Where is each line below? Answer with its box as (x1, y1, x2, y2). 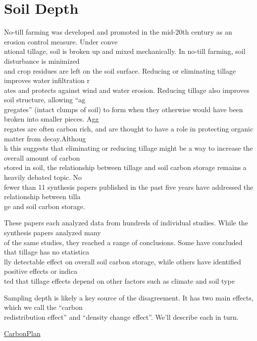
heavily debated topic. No (4, 172, 82, 182)
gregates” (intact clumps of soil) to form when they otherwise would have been (4, 104, 243, 114)
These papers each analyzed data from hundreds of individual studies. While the (4, 217, 248, 228)
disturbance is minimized (4, 55, 80, 66)
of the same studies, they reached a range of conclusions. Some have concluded (4, 237, 243, 247)
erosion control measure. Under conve (4, 36, 118, 46)
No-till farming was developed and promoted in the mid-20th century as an (4, 27, 232, 37)
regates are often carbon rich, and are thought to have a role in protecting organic (4, 124, 254, 134)
